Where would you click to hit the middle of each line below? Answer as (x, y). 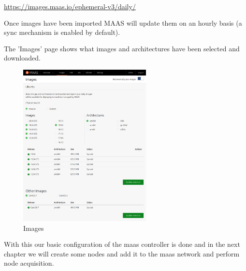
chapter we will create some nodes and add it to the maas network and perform (122, 253)
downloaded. (22, 58)
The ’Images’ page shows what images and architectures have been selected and (122, 48)
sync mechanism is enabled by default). (62, 32)
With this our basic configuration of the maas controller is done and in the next (122, 244)
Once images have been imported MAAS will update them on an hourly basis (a (123, 23)
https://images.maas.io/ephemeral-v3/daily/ (70, 6)
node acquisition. (29, 263)
